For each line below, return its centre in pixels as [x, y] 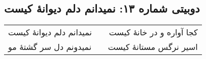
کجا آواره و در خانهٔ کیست [153, 32]
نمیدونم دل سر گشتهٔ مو [50, 47]
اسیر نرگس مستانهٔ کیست [153, 47]
